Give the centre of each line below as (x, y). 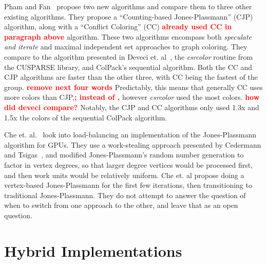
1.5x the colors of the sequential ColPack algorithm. (86, 117)
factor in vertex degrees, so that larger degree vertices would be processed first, (129, 164)
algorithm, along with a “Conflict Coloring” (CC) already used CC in (118, 27)
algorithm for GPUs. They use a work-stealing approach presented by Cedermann (133, 144)
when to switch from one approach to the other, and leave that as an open (121, 205)
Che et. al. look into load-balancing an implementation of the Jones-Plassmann (130, 135)
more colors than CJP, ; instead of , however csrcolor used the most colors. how (132, 97)
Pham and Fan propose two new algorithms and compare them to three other (128, 6)
